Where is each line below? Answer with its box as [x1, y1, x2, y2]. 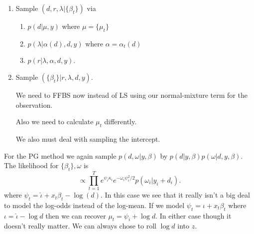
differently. [104, 116, 137, 127]
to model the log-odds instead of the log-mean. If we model [4, 200, 185, 210]
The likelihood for [4, 160, 59, 171]
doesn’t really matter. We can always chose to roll [4, 221, 156, 231]
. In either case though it [155, 210, 232, 221]
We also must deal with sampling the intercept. [15, 133, 160, 144]
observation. [15, 99, 53, 110]
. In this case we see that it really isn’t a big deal [100, 190, 250, 200]
